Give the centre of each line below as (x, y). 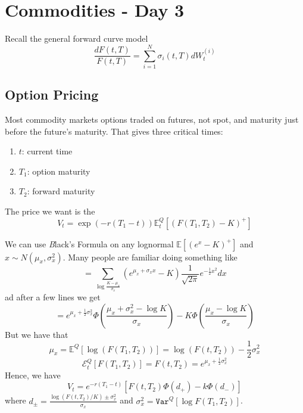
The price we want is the (50, 211)
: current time (47, 151)
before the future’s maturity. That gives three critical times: (114, 131)
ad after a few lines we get (53, 296)
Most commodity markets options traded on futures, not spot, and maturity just (152, 119)
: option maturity (59, 171)
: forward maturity (61, 191)
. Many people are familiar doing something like (150, 257)
